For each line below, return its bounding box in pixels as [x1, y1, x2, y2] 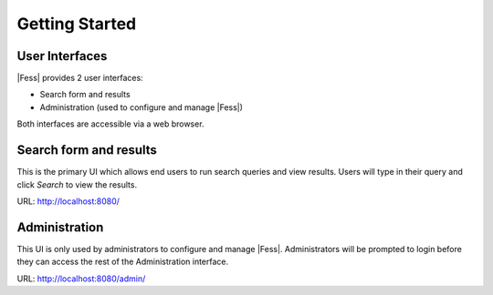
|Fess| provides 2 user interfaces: [16, 73, 143, 84]
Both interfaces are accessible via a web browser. [16, 118, 205, 129]
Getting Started [16, 14, 137, 34]
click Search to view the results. [16, 178, 137, 190]
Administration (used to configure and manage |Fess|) [39, 101, 244, 113]
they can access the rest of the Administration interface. [16, 256, 229, 268]
